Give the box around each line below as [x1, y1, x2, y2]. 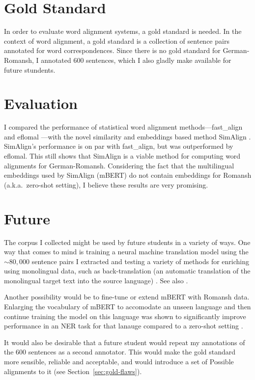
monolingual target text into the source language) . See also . [4, 275, 188, 285]
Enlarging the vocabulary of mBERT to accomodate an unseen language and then [4, 301, 251, 312]
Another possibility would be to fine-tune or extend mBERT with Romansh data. [4, 292, 250, 302]
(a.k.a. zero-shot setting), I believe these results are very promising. [4, 179, 208, 190]
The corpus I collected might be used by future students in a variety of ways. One [4, 237, 251, 247]
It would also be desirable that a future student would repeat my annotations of [4, 337, 245, 347]
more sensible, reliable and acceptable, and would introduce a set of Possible [4, 356, 234, 367]
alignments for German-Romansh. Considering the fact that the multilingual [4, 160, 234, 170]
